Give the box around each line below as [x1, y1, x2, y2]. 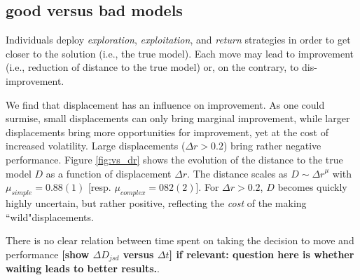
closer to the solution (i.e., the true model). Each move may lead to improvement [6, 46, 354, 60]
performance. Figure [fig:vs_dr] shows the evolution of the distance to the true [6, 152, 343, 166]
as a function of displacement [46, 166, 172, 180]
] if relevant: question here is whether [169, 246, 354, 261]
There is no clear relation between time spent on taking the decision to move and [6, 233, 354, 248]
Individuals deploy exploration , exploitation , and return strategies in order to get [6, 32, 351, 47]
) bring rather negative [223, 138, 321, 153]
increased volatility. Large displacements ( [6, 138, 186, 153]
